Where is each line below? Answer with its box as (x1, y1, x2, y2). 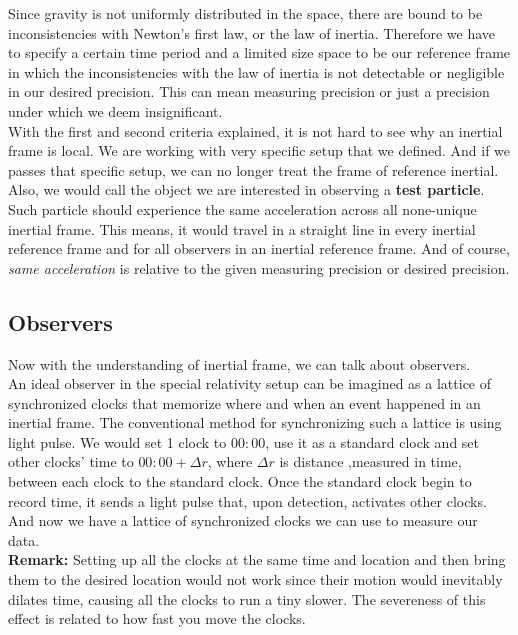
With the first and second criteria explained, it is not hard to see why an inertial (8, 120, 503, 141)
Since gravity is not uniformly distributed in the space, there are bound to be (8, 3, 483, 23)
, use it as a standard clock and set (265, 431, 480, 452)
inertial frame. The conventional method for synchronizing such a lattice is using (8, 412, 502, 433)
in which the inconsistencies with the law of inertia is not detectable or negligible (8, 61, 505, 82)
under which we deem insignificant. (8, 100, 223, 121)
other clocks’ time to (8, 451, 134, 472)
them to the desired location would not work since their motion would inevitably (8, 569, 503, 590)
